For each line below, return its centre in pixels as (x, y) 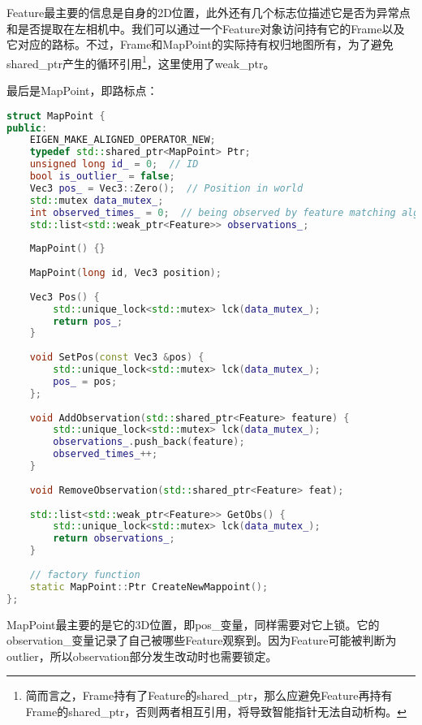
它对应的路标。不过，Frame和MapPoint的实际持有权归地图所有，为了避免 (200, 44)
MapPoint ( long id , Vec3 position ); (125, 273)
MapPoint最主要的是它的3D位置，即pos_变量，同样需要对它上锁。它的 (193, 624)
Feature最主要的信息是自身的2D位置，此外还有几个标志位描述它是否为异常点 (209, 12)
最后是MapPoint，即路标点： (82, 91)
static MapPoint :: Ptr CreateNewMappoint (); (149, 587)
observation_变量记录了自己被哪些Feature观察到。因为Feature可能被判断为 (202, 640)
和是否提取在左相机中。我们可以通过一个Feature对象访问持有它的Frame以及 (206, 28)
